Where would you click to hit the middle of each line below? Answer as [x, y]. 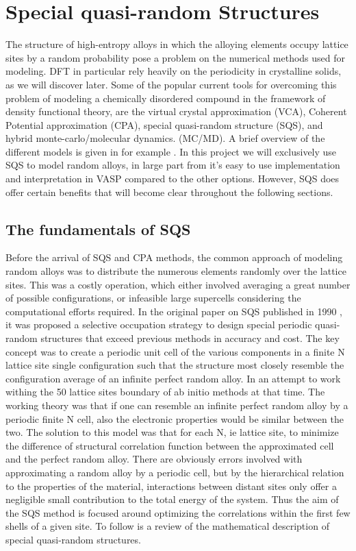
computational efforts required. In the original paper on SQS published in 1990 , [174, 311]
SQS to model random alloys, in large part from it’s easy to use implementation [173, 165]
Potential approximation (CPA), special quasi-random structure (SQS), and [164, 124]
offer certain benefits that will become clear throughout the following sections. [169, 192]
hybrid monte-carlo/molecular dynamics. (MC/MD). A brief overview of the [165, 138]
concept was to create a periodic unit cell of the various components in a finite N [175, 351]
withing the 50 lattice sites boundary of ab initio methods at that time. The [165, 392]
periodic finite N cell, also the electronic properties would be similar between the [175, 418]
